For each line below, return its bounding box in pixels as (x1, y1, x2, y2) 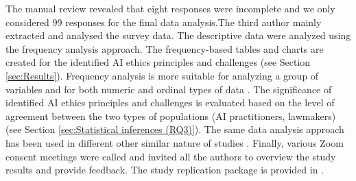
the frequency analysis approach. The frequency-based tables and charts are (5, 41, 324, 56)
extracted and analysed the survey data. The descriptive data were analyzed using (5, 28, 351, 43)
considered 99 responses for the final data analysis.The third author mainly (5, 14, 322, 29)
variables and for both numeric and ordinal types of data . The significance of (5, 82, 332, 96)
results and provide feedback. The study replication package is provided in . (5, 162, 324, 177)
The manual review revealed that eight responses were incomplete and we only (5, 1, 335, 15)
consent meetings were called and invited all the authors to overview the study (5, 149, 336, 163)
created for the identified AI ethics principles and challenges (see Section (5, 55, 311, 69)
